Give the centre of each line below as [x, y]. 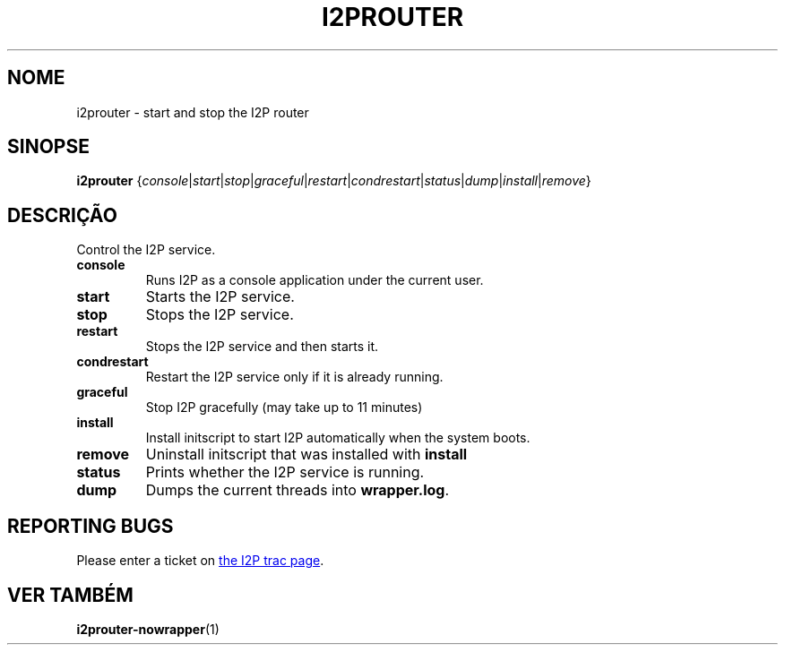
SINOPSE [48, 147]
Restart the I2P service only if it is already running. [294, 377]
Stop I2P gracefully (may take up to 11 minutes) [284, 407]
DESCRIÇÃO [62, 215]
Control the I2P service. [146, 250]
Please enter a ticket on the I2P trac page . [200, 561]
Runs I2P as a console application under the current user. [315, 280]
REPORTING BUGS [91, 526]
